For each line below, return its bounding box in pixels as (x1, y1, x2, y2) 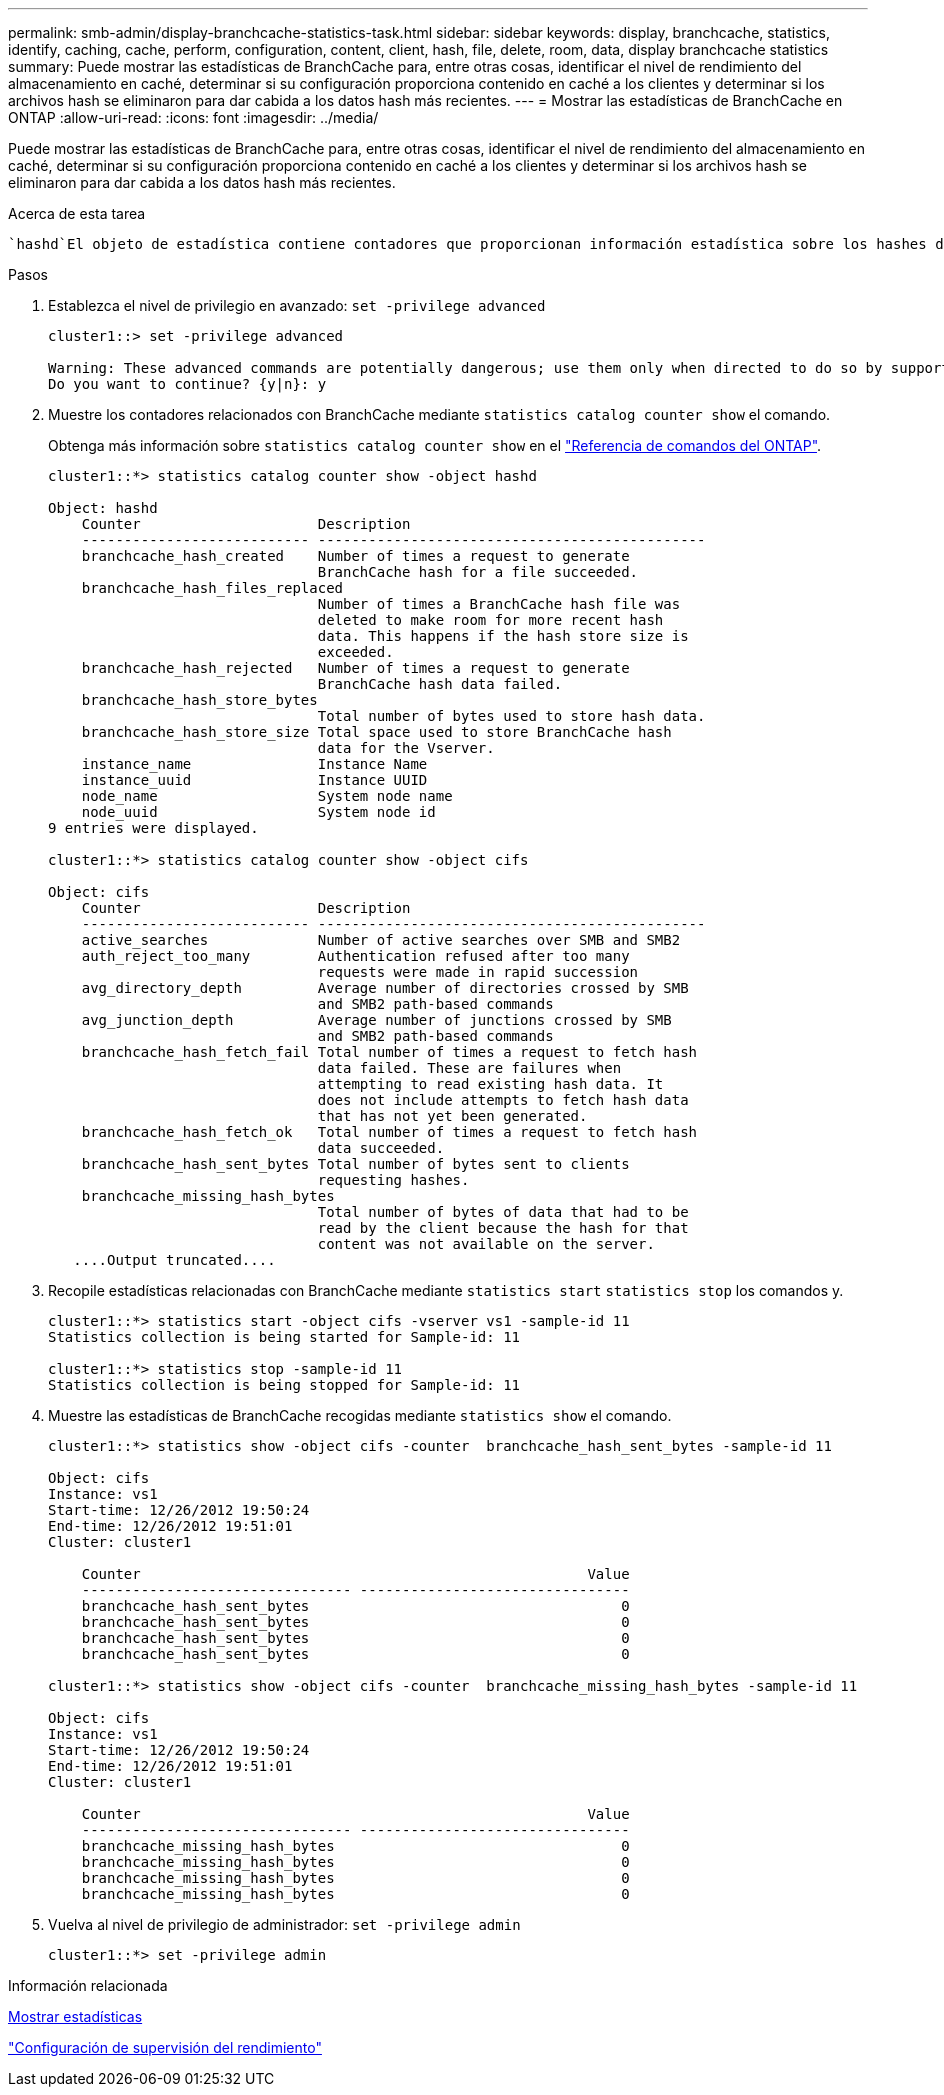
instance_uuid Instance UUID (81, 772, 428, 788)
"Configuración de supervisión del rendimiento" (8, 2039, 322, 2056)
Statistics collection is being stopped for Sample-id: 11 (48, 1377, 521, 1393)
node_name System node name (81, 788, 453, 804)
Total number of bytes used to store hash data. (317, 708, 706, 724)
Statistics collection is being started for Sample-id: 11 (48, 1329, 521, 1345)
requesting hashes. (317, 1172, 470, 1188)
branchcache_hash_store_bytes (81, 692, 318, 708)
